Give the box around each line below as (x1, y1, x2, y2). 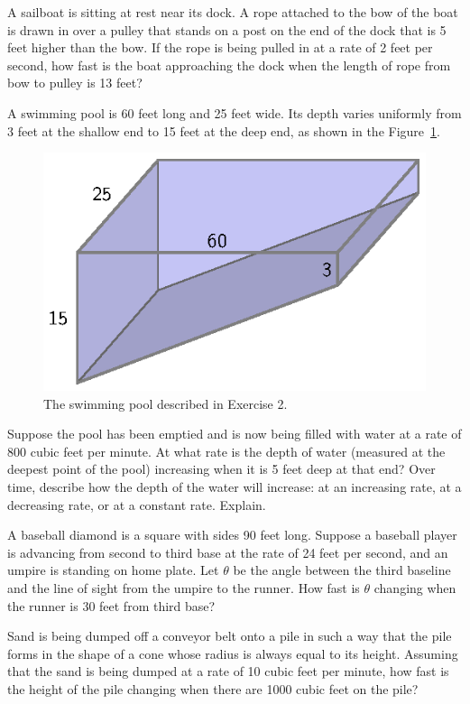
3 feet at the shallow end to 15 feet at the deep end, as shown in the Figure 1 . (7, 121, 440, 140)
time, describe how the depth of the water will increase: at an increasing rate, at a (7, 477, 462, 496)
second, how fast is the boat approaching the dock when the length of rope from (7, 55, 451, 74)
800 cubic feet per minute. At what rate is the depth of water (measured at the (7, 441, 446, 460)
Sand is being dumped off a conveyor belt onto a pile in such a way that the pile (7, 626, 452, 645)
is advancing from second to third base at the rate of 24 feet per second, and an (7, 542, 448, 561)
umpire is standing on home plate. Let (7, 560, 219, 579)
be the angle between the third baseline (233, 560, 451, 579)
